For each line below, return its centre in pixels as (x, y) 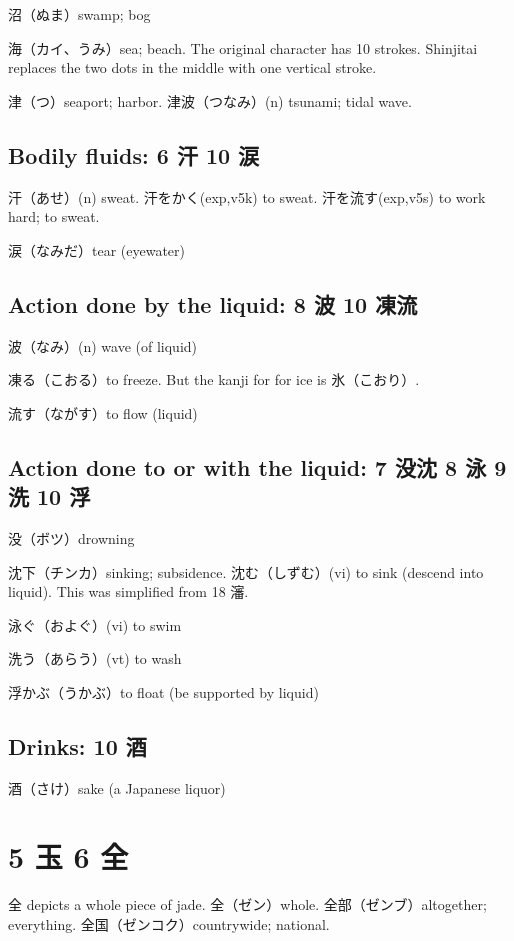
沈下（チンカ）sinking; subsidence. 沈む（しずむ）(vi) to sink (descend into (246, 571)
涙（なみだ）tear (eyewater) (97, 249)
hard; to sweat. (54, 216)
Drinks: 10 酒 (77, 745)
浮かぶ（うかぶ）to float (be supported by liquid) (163, 691)
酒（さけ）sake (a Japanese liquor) (117, 787)
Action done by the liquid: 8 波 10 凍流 (213, 303)
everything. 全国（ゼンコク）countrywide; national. (169, 924)
